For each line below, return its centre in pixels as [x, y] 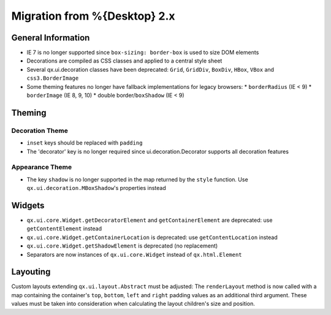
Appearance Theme [42, 167]
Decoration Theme [40, 131]
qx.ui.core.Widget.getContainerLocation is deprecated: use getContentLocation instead [152, 237]
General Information [51, 38]
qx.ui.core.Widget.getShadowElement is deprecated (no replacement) [122, 246]
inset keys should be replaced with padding [85, 143]
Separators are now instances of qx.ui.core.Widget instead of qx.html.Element [134, 254]
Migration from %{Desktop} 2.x [93, 16]
